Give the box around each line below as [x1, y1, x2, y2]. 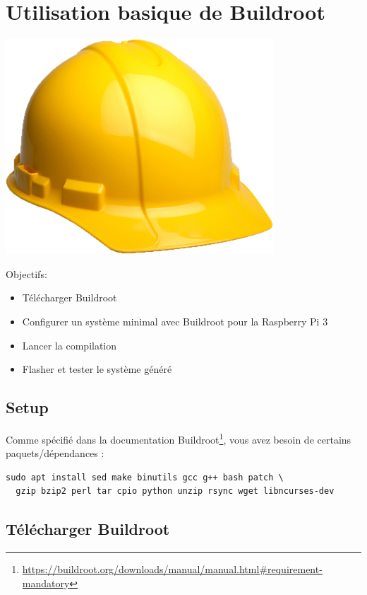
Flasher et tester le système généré [22, 362, 172, 376]
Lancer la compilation [22, 337, 117, 352]
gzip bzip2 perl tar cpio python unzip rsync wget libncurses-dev [16, 486, 335, 497]
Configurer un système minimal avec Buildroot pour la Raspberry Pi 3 [22, 313, 328, 328]
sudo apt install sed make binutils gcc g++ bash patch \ [6, 472, 284, 483]
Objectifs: [6, 266, 47, 281]
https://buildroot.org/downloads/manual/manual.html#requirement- [22, 562, 323, 577]
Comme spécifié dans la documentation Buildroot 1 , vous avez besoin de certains [6, 429, 351, 446]
